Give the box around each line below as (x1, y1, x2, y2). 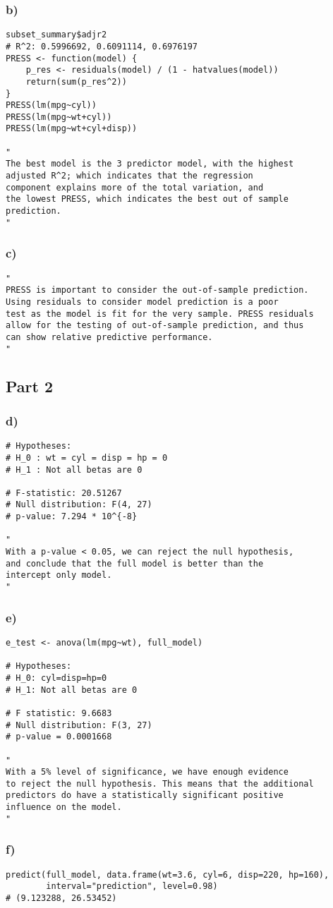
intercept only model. (6, 570, 112, 581)
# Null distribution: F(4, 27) (6, 500, 152, 510)
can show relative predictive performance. (6, 332, 213, 342)
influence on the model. (6, 802, 122, 813)
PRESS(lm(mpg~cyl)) (6, 100, 97, 111)
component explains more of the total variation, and (6, 182, 264, 193)
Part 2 (6, 375, 54, 397)
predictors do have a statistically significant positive (6, 790, 284, 801)
